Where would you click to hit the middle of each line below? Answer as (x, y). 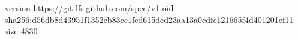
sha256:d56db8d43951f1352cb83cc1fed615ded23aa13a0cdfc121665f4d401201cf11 (149, 19)
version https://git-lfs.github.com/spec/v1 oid (89, 8)
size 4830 (21, 31)
